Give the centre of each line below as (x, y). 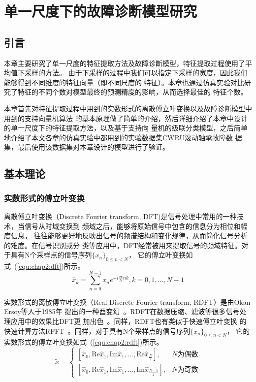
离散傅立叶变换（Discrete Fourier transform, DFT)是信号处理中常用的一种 (120, 216)
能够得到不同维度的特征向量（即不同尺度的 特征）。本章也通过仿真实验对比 (124, 82)
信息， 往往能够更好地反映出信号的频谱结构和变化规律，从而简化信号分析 (129, 236)
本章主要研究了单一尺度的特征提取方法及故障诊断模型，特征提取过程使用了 (125, 63)
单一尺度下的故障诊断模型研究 (101, 11)
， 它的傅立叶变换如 (160, 255)
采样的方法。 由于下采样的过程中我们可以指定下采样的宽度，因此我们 (136, 73)
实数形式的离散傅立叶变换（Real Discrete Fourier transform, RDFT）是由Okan (127, 302)
